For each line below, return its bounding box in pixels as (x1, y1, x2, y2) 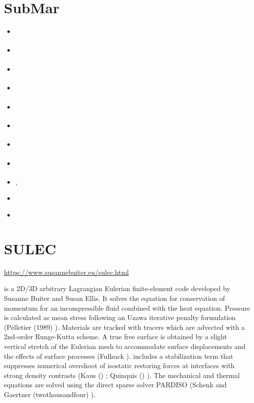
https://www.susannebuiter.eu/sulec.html (4, 267, 129, 277)
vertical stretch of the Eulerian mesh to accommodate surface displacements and (4, 341, 246, 351)
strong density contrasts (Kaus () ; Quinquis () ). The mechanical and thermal (4, 370, 240, 380)
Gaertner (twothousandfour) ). (4, 389, 96, 399)
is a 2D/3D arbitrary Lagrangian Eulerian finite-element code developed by (4, 283, 230, 294)
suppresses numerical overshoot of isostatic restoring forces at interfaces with (4, 360, 235, 371)
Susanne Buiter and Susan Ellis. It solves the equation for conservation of (4, 293, 225, 303)
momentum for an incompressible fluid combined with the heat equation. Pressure (4, 302, 251, 313)
